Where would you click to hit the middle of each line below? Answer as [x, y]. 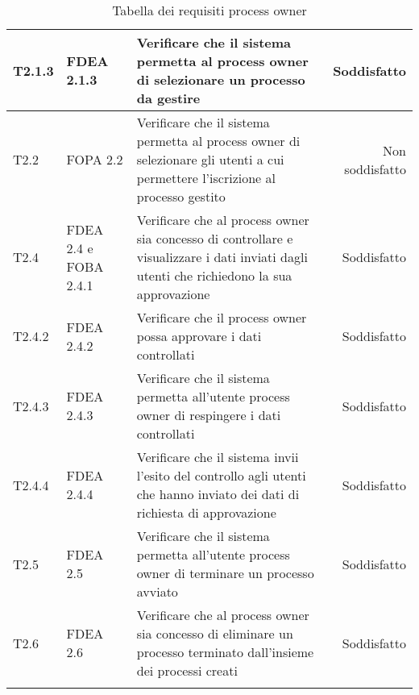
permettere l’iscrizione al [206, 178]
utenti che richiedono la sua [214, 275]
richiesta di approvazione [206, 512]
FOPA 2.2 [95, 159]
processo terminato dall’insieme [225, 652]
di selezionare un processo [221, 79]
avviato [157, 591]
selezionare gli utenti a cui [210, 159]
